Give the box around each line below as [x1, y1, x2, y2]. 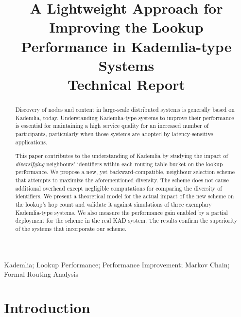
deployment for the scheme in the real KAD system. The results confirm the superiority [15, 216, 237, 225]
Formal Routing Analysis [4, 269, 79, 279]
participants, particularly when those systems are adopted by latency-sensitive [15, 129, 213, 138]
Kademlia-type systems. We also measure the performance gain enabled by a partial [15, 208, 228, 216]
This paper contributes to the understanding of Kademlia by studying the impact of [15, 152, 228, 160]
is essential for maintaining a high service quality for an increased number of [15, 122, 209, 130]
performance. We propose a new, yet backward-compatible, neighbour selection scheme [15, 168, 235, 176]
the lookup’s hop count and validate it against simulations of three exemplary [15, 200, 212, 209]
